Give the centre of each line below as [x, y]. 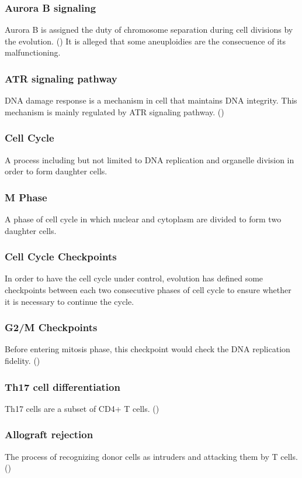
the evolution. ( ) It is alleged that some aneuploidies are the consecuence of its [145, 41]
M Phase [26, 197]
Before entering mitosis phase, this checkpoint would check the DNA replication [147, 349]
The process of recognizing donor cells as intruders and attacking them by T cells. [151, 456]
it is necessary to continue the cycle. [70, 301]
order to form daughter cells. [56, 171]
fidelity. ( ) [22, 361]
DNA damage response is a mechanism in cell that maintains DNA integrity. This [151, 100]
